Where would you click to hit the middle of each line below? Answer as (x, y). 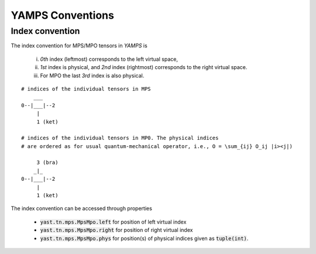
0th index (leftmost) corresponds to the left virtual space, (109, 59)
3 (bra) (47, 163)
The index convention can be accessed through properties (81, 208)
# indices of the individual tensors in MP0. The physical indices (120, 138)
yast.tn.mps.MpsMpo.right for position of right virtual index (116, 230)
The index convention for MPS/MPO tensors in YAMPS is (79, 46)
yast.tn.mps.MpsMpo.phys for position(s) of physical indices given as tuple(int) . (144, 238)
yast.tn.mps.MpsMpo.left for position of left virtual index (113, 222)
